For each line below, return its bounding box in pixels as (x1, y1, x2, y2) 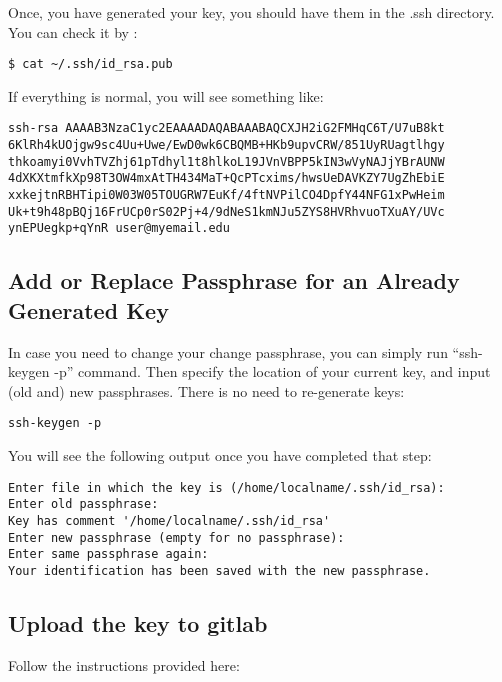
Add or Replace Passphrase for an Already (8, 265, 460, 296)
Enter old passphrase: (8, 497, 159, 512)
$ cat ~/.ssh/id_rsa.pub (8, 57, 173, 72)
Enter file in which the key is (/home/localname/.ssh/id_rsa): (8, 480, 445, 495)
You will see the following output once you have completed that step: (8, 445, 432, 466)
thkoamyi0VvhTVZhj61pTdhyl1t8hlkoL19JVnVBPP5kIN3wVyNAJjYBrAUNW (8, 154, 445, 169)
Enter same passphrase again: (8, 547, 209, 562)
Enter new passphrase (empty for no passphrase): (8, 530, 345, 545)
